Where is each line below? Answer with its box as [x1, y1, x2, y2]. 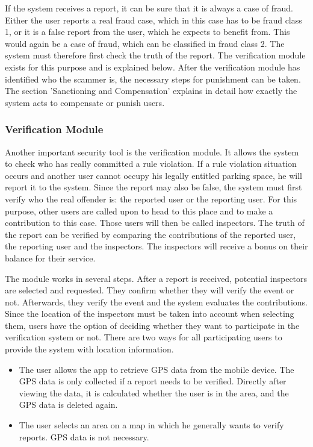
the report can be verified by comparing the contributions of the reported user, [5, 228, 296, 240]
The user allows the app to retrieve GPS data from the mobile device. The [19, 363, 294, 375]
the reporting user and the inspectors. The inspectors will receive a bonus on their [5, 240, 308, 252]
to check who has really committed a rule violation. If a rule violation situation [5, 157, 297, 170]
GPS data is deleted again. [19, 398, 118, 411]
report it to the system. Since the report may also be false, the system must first [5, 181, 302, 193]
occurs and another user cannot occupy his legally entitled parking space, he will [5, 169, 302, 181]
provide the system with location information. [5, 343, 174, 355]
